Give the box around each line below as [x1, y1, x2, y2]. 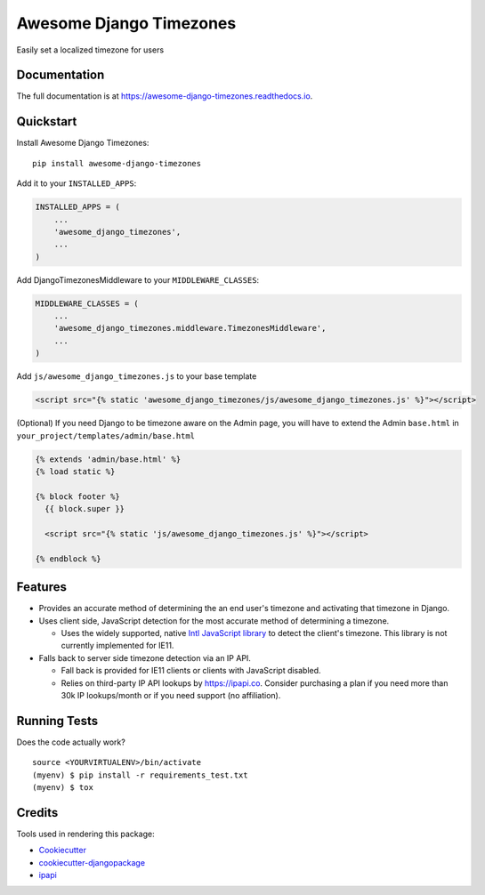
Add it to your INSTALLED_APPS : [16, 178, 137, 189]
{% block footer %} [35, 491, 120, 502]
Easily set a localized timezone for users [16, 44, 165, 55]
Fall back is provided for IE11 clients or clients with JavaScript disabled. [61, 665, 321, 676]
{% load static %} [35, 466, 116, 476]
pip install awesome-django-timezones [32, 158, 202, 168]
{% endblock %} [35, 553, 101, 564]
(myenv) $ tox [32, 782, 93, 792]
